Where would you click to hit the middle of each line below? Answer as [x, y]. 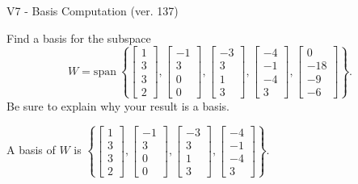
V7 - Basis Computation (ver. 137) [93, 10]
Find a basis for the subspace [79, 38]
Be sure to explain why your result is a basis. [118, 105]
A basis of [31, 150]
